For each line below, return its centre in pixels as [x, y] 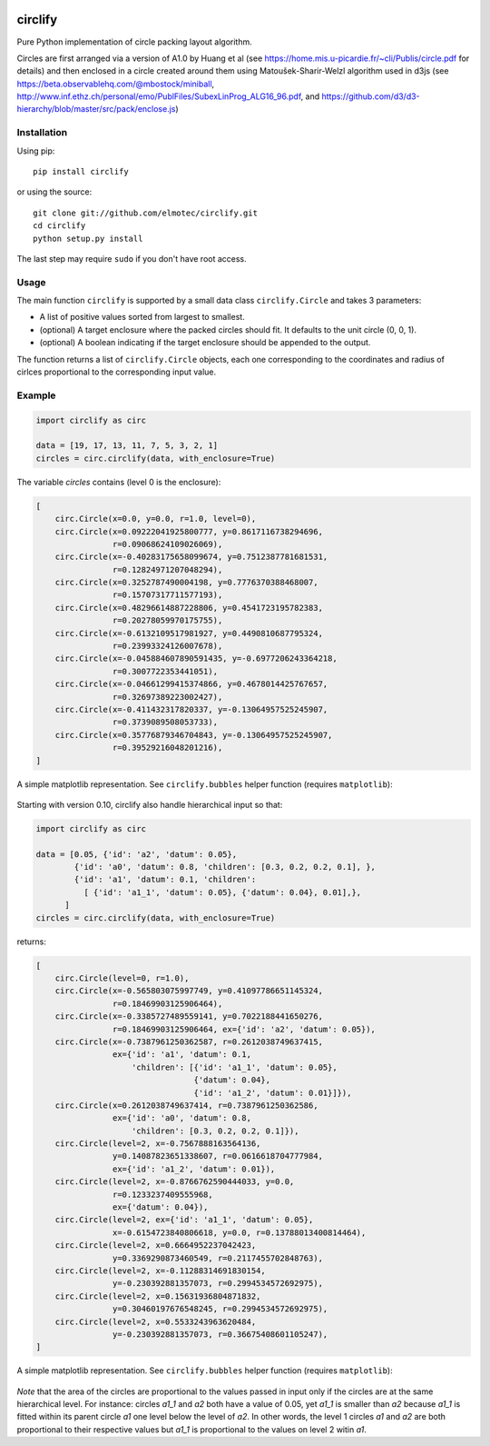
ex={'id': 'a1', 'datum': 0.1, [181, 1055]
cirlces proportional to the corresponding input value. [117, 372]
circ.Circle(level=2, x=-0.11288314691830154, [161, 1271]
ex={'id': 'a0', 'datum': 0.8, [181, 1118]
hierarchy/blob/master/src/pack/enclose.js [96, 109]
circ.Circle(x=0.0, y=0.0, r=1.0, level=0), [156, 519]
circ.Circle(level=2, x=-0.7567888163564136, [158, 1144]
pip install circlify [81, 171]
